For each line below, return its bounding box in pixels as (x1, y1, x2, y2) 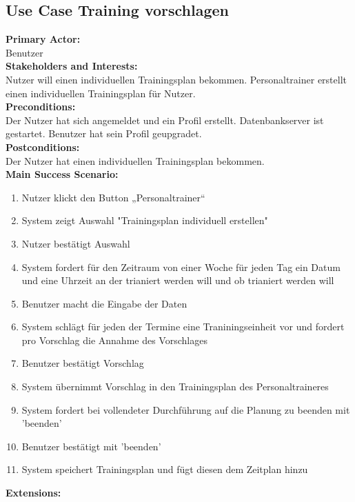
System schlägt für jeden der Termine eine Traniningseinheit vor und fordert (21, 319, 345, 334)
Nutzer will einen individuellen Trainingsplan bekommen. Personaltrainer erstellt (6, 72, 347, 86)
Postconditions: (6, 139, 80, 154)
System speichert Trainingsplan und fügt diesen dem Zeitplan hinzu (21, 462, 308, 476)
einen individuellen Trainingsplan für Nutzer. (6, 86, 196, 100)
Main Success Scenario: (6, 167, 119, 181)
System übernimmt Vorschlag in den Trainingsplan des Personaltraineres (21, 379, 329, 394)
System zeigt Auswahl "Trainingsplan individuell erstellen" (21, 213, 268, 228)
